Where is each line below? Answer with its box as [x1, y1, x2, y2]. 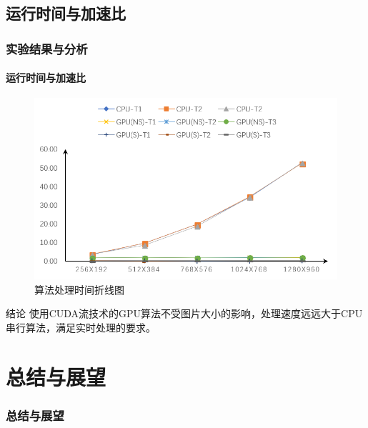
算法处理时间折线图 [34, 282, 124, 297]
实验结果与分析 [6, 39, 88, 57]
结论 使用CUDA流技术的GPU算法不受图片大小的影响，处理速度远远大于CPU [6, 306, 363, 321]
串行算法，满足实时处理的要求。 [6, 320, 156, 335]
